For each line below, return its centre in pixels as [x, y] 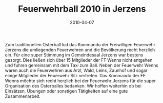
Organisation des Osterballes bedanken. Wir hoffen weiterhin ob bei [73, 86]
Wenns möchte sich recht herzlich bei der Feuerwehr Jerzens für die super [81, 81]
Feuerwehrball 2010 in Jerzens [82, 9]
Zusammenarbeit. [23, 96]
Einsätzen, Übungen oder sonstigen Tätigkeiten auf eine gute [67, 91]
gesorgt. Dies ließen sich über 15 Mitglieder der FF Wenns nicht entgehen [79, 60]
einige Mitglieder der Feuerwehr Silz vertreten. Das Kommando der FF [75, 75]
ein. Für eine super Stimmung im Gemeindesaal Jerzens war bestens [74, 55]
